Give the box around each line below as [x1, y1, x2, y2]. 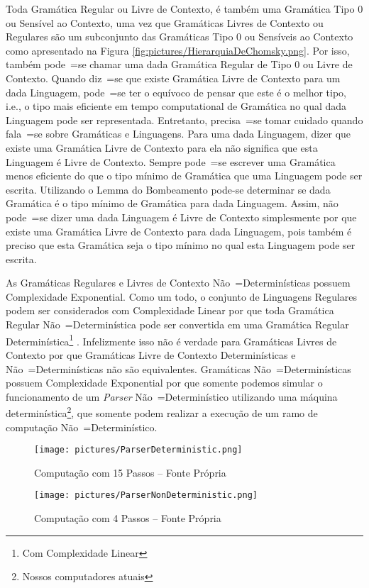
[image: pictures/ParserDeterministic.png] [34, 445, 243, 455]
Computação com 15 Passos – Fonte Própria [34, 465, 226, 479]
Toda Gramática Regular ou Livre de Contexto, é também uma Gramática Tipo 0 [6, 1, 363, 16]
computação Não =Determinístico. [6, 419, 158, 434]
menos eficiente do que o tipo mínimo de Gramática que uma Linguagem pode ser [6, 168, 363, 183]
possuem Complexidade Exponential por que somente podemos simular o [6, 375, 323, 390]
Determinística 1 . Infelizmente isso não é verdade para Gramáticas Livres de [6, 331, 337, 348]
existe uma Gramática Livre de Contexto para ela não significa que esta [6, 140, 318, 155]
